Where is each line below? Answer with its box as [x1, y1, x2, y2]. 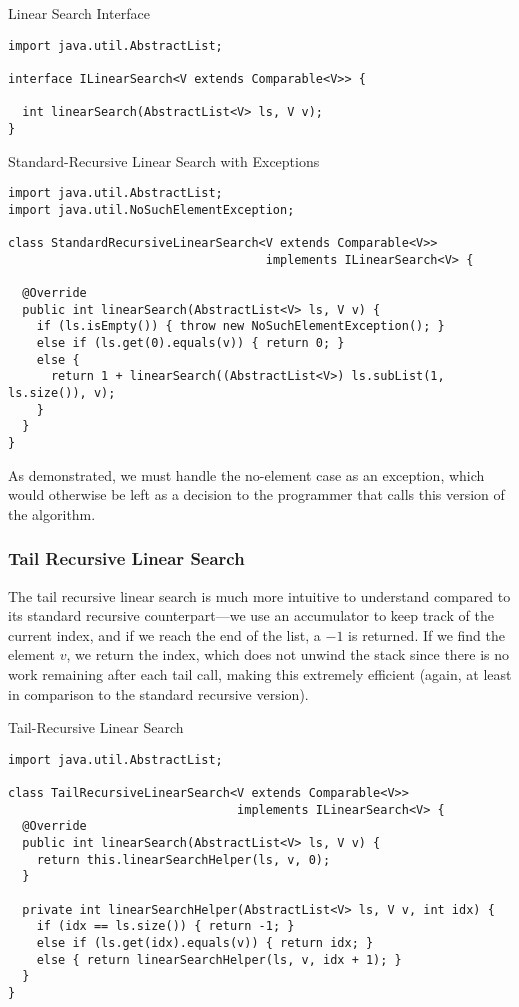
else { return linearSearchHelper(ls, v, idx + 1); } [36, 952, 402, 967]
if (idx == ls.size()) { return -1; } [36, 919, 295, 934]
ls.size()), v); [8, 386, 116, 400]
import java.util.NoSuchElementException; [8, 202, 295, 217]
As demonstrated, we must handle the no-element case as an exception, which [8, 464, 485, 485]
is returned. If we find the [348, 624, 505, 645]
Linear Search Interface [8, 3, 150, 23]
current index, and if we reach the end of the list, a [8, 624, 321, 645]
